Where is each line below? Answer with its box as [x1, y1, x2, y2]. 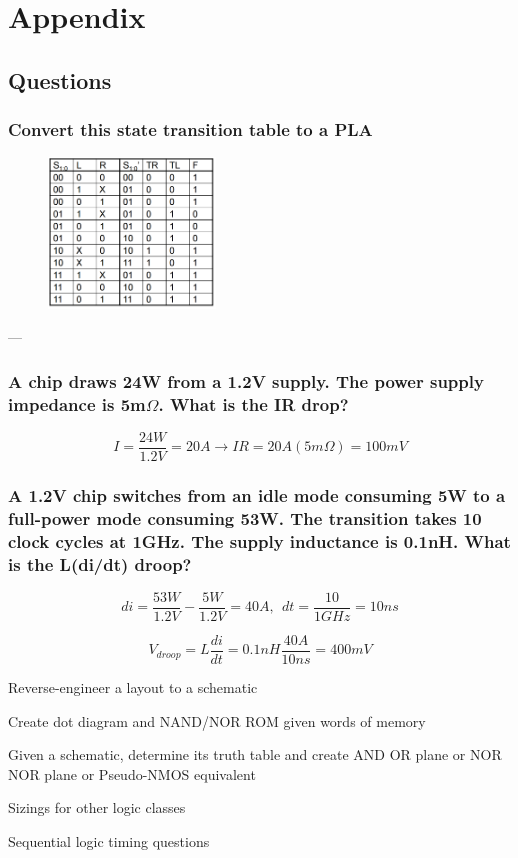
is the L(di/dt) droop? [8, 551, 192, 576]
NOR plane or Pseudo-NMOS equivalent [8, 763, 256, 784]
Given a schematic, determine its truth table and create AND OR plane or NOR [8, 744, 502, 765]
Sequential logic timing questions [8, 831, 210, 852]
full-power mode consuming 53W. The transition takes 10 [8, 505, 482, 530]
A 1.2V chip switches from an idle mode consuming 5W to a [8, 482, 506, 507]
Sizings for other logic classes [8, 797, 186, 818]
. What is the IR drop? [158, 391, 349, 416]
